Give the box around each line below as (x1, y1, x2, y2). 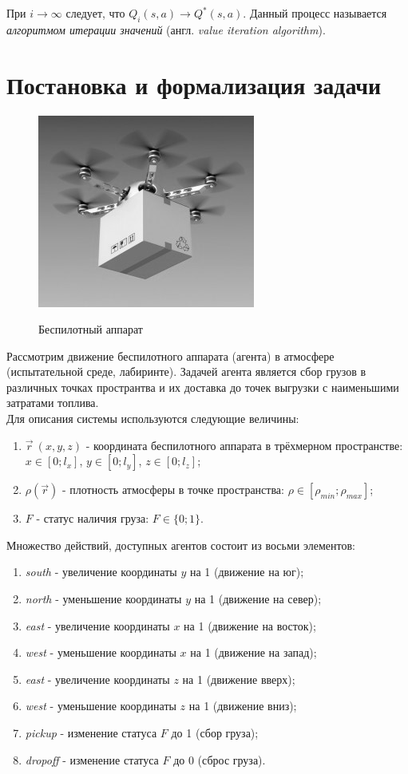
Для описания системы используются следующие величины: (6, 410, 299, 427)
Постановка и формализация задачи (6, 68, 382, 101)
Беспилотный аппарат (38, 321, 143, 338)
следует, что (65, 5, 125, 21)
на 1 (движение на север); (194, 590, 322, 607)
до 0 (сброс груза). (173, 751, 266, 768)
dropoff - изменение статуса (25, 751, 159, 768)
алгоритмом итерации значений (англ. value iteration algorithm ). (6, 21, 326, 38)
